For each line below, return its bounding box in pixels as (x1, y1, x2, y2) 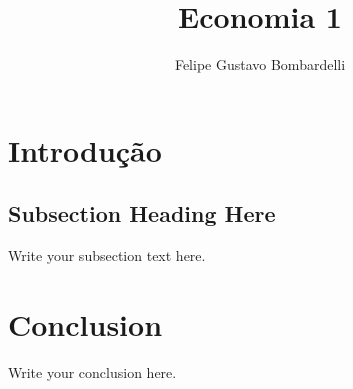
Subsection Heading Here (8, 198, 276, 229)
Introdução (8, 129, 162, 170)
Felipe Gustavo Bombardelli (174, 54, 346, 75)
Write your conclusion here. (8, 361, 177, 382)
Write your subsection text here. (8, 245, 206, 266)
